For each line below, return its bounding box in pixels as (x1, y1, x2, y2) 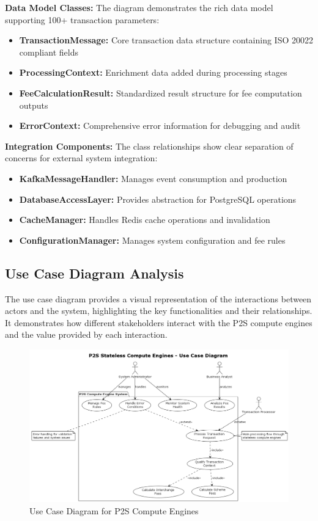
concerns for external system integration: (5, 151, 158, 164)
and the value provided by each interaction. (5, 328, 168, 341)
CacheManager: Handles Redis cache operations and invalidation (19, 213, 270, 226)
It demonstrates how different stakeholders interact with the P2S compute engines (5, 316, 312, 329)
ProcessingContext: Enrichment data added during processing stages (19, 66, 287, 79)
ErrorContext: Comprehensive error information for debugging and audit (19, 119, 301, 132)
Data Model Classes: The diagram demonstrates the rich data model (5, 1, 273, 13)
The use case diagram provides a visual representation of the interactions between (5, 292, 312, 305)
